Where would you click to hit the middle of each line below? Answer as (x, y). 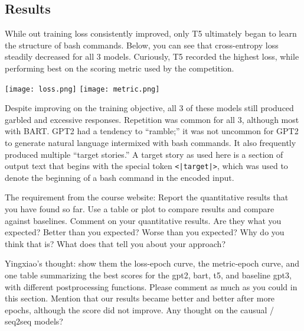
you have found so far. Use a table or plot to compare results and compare (140, 209)
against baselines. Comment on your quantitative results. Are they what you (143, 220)
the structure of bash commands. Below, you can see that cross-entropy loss (142, 45)
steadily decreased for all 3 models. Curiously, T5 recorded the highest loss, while (152, 56)
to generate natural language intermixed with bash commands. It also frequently (151, 143)
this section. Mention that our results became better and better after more (140, 298)
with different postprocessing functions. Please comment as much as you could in (151, 286)
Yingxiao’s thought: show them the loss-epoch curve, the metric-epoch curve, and (152, 263)
